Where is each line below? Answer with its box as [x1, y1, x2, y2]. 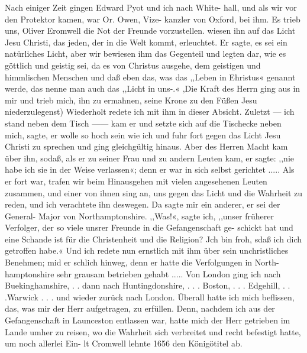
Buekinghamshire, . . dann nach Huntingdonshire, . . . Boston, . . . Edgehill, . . [5, 279, 290, 292]
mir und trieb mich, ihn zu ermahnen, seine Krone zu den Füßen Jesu [5, 93, 257, 106]
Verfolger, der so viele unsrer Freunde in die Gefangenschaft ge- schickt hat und [5, 221, 293, 234]
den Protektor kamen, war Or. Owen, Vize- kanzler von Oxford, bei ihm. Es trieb [5, 12, 300, 25]
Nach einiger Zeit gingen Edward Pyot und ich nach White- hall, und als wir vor [5, 1, 297, 13]
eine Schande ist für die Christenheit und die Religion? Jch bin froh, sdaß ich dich [5, 232, 302, 245]
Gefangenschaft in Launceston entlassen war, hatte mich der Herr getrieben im [5, 314, 290, 326]
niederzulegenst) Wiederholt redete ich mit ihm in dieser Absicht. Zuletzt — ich [5, 105, 295, 118]
